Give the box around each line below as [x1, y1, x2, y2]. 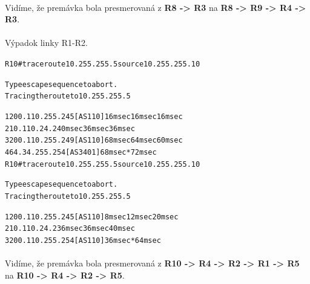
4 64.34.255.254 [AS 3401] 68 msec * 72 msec [5, 147, 157, 157]
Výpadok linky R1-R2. [5, 36, 88, 49]
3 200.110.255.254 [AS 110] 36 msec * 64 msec [5, 236, 161, 245]
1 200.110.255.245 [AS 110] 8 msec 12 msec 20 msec [5, 212, 179, 221]
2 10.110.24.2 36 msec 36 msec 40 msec [5, 224, 135, 233]
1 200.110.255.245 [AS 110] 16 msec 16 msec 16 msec [5, 112, 183, 121]
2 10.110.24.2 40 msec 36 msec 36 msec [5, 124, 135, 133]
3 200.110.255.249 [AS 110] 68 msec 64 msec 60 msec [5, 136, 183, 145]
